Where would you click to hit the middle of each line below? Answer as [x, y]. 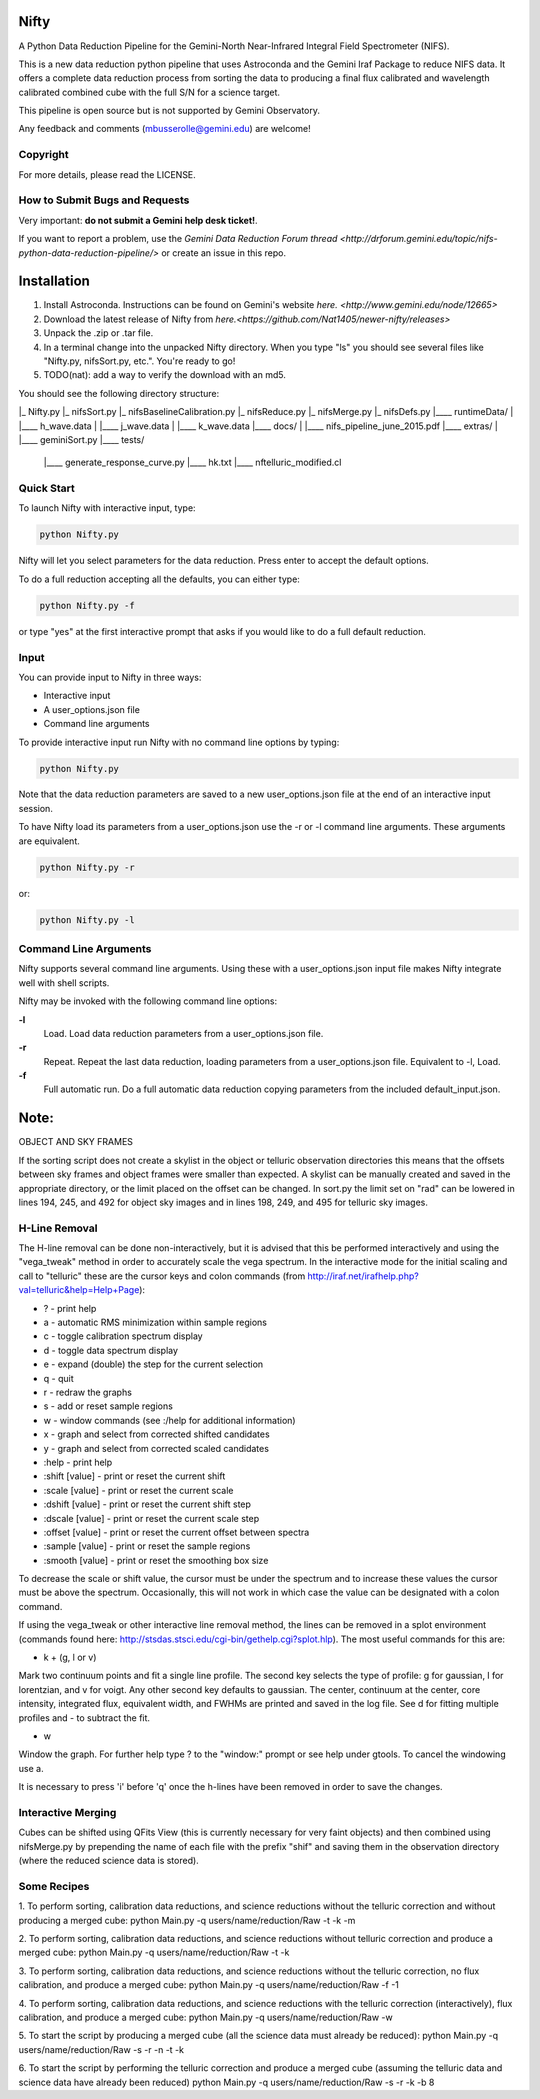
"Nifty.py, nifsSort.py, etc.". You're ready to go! [139, 361]
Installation [54, 281]
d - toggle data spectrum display [111, 1350]
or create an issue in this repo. [224, 252]
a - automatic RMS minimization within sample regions [155, 1322]
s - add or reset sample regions [108, 1406]
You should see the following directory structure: [119, 393]
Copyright [43, 155]
